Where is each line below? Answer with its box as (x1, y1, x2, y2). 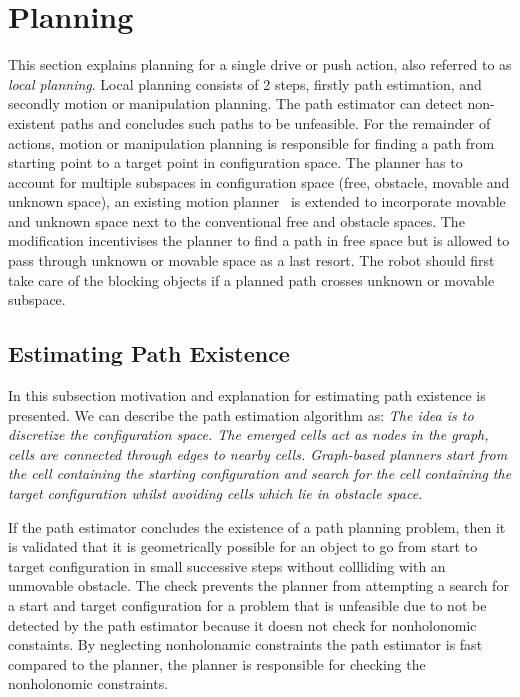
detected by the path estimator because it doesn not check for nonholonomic (8, 614, 477, 635)
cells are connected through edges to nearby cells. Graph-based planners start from (8, 443, 508, 464)
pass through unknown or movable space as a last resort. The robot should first (8, 250, 495, 271)
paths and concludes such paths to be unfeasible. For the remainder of (60, 112, 491, 133)
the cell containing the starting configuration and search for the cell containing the (8, 463, 512, 484)
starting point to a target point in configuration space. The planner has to (8, 152, 463, 173)
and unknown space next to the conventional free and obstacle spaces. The (8, 210, 465, 231)
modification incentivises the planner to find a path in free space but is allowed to (8, 230, 510, 251)
